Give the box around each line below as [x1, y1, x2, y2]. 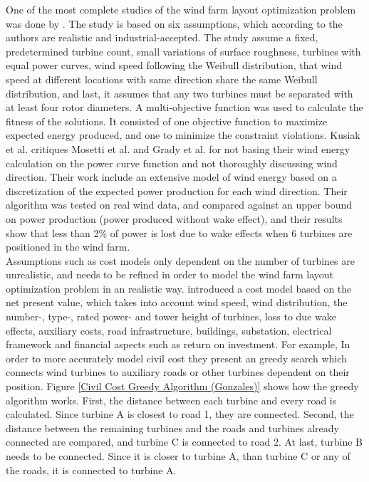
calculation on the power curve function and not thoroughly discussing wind [6, 155, 338, 170]
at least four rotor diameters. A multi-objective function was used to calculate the [6, 100, 363, 115]
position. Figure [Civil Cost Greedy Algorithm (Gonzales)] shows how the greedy [6, 379, 359, 394]
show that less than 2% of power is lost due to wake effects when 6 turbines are [6, 225, 353, 240]
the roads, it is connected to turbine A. [6, 462, 177, 477]
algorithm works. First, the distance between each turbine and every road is [6, 392, 337, 407]
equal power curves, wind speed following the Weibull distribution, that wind [6, 58, 343, 73]
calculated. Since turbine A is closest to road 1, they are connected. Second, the [6, 407, 354, 421]
